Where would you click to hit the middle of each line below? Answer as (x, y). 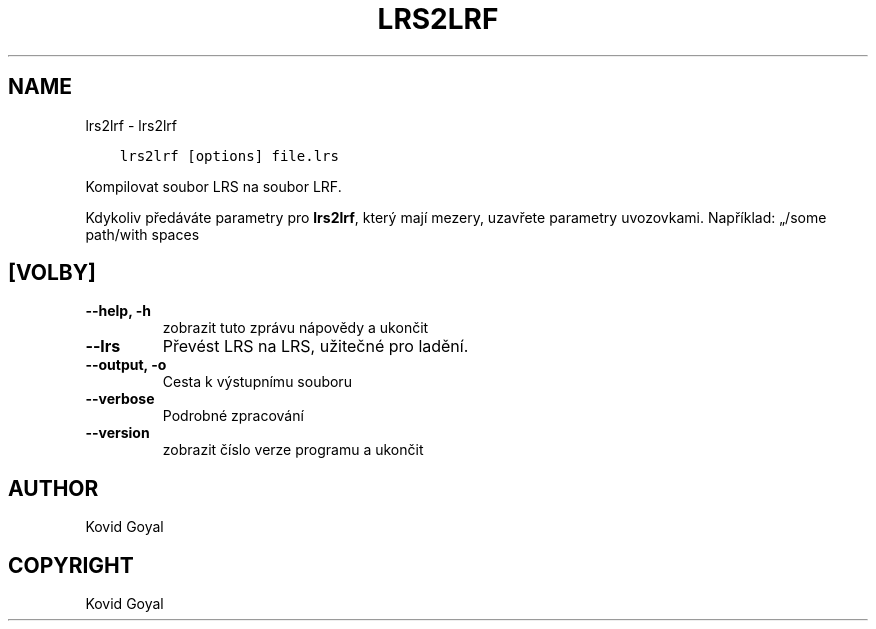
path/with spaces (142, 234)
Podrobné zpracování (233, 416)
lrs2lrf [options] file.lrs (229, 155)
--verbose (120, 399)
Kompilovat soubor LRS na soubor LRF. (213, 186)
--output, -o (126, 365)
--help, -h (118, 311)
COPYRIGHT (71, 565)
